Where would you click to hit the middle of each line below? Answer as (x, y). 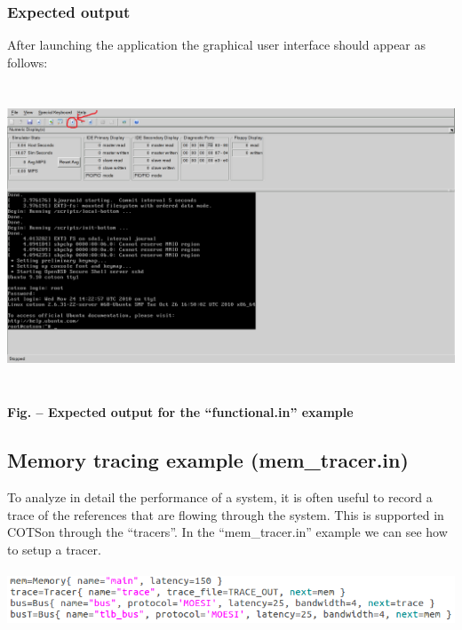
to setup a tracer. (54, 550)
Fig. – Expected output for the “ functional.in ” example (180, 412)
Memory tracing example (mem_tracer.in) (208, 460)
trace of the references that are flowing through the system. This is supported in (226, 514)
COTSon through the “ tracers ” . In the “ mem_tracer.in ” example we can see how (227, 532)
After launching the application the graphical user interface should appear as (217, 45)
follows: (28, 62)
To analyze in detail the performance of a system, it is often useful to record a (220, 497)
